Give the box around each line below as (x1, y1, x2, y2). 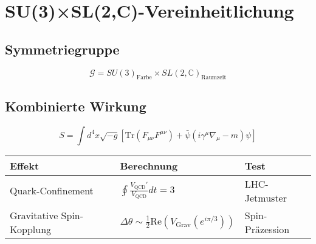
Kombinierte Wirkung (5, 96, 146, 115)
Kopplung (10, 222, 52, 236)
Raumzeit (201, 74, 227, 81)
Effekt (10, 158, 39, 173)
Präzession (244, 222, 290, 236)
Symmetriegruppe (5, 39, 120, 58)
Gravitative (10, 208, 58, 222)
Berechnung (120, 158, 178, 173)
